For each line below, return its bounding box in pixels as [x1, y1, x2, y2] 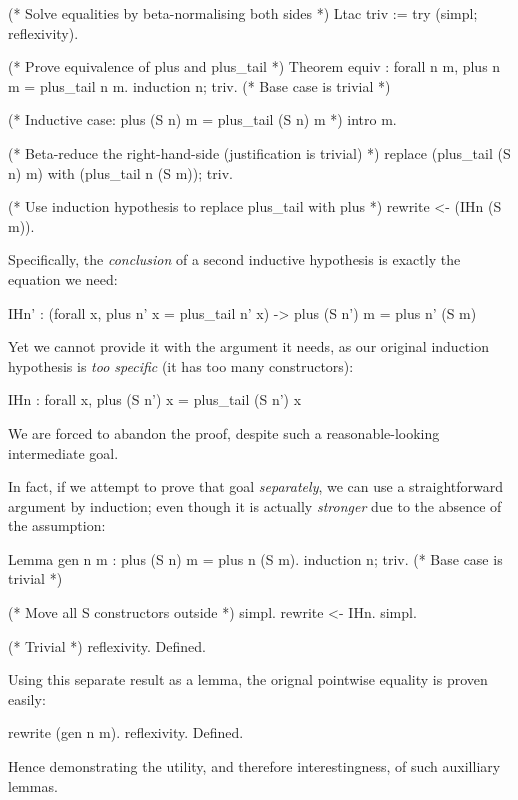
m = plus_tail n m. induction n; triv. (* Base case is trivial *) [8, 75, 391, 96]
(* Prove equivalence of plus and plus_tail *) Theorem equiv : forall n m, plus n [8, 56, 501, 77]
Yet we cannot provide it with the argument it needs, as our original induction [8, 336, 489, 357]
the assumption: [8, 515, 106, 536]
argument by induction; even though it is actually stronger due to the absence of [8, 495, 502, 516]
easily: [8, 688, 46, 709]
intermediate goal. [8, 442, 119, 463]
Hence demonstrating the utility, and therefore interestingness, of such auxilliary [8, 756, 501, 777]
